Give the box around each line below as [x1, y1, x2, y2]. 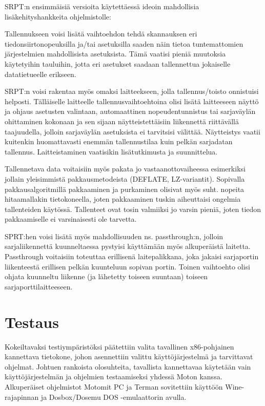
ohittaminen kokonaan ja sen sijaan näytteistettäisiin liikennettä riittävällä [5, 115, 239, 126]
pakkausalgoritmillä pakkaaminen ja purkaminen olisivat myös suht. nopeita [5, 183, 244, 194]
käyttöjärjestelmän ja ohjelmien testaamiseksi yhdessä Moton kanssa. [5, 371, 222, 382]
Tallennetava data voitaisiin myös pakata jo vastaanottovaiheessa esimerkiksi [5, 163, 246, 174]
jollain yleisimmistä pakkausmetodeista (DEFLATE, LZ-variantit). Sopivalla [5, 173, 245, 184]
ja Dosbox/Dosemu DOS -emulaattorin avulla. [40, 391, 187, 402]
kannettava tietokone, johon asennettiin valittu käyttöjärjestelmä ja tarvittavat [5, 351, 253, 362]
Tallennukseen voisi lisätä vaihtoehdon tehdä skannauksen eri [5, 28, 197, 39]
